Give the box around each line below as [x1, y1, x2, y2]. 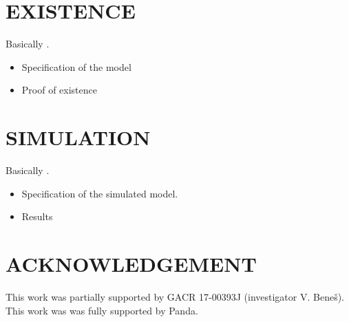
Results [21, 209, 53, 224]
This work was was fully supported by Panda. [6, 303, 198, 317]
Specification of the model [21, 59, 131, 74]
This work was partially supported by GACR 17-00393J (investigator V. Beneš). [6, 289, 344, 303]
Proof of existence [21, 83, 97, 97]
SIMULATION [6, 123, 151, 151]
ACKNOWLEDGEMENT [6, 250, 257, 277]
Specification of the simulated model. [21, 186, 178, 200]
